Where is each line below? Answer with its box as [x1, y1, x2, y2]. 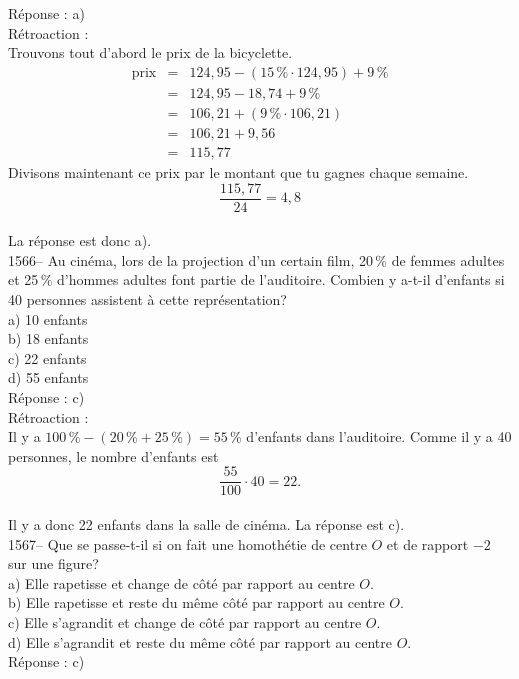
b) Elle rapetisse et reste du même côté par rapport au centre [8, 592, 385, 613]
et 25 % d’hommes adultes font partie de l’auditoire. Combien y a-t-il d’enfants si [8, 269, 505, 290]
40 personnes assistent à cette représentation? [8, 288, 287, 309]
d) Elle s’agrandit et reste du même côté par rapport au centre [8, 631, 393, 652]
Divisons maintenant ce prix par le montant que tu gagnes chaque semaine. [8, 161, 469, 182]
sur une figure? [8, 553, 99, 574]
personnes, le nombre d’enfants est [8, 445, 219, 466]
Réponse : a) [8, 3, 85, 23]
